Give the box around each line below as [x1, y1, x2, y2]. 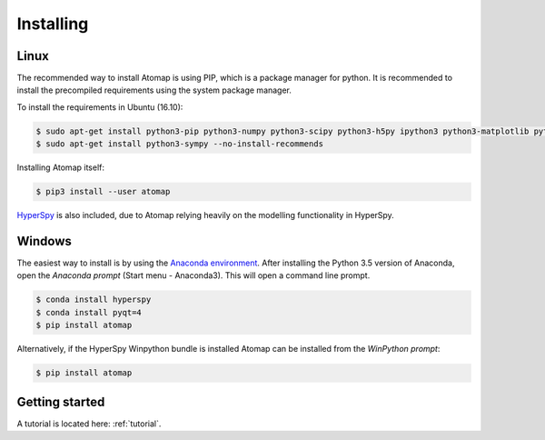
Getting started [16, 394, 105, 409]
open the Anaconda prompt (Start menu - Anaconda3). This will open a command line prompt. [16, 270, 371, 281]
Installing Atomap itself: [16, 162, 104, 173]
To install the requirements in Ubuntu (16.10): [16, 101, 183, 113]
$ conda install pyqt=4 [35, 307, 143, 317]
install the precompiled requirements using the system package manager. [16, 85, 292, 95]
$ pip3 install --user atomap [35, 186, 171, 197]
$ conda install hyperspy [35, 295, 152, 305]
